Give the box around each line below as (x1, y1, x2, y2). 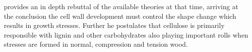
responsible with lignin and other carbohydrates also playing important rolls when (4, 29, 249, 39)
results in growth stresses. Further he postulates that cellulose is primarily (4, 20, 225, 30)
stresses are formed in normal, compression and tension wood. (4, 39, 188, 49)
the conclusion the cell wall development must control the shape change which (4, 11, 236, 21)
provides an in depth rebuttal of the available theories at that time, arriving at (4, 1, 238, 11)
